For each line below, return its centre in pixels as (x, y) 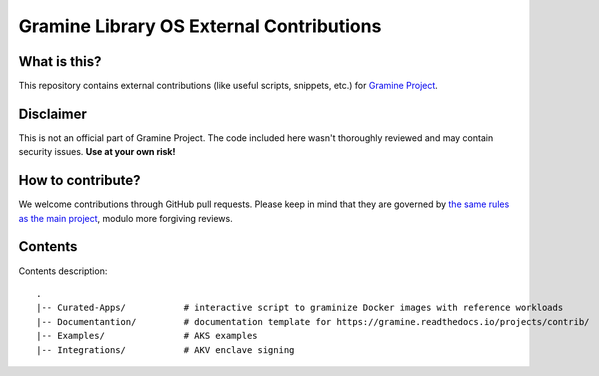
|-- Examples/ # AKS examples (147, 336)
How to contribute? (79, 180)
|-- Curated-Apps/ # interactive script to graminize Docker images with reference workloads (300, 308)
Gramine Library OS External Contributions (200, 26)
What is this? (60, 61)
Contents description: (63, 271)
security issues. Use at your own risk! (97, 152)
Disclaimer (52, 113)
